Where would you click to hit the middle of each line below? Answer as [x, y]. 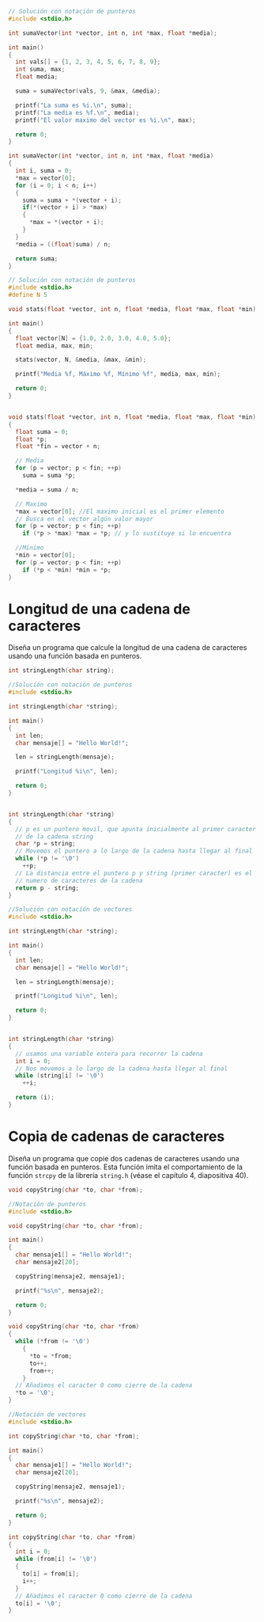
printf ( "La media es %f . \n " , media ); [77, 112]
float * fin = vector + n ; [58, 446]
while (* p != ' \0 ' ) [47, 859]
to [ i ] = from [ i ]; [51, 1574]
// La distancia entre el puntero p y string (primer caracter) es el [134, 873]
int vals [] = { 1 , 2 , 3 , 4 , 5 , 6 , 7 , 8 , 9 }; [88, 62]
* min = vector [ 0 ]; [46, 555]
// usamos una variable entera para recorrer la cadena [109, 1054]
